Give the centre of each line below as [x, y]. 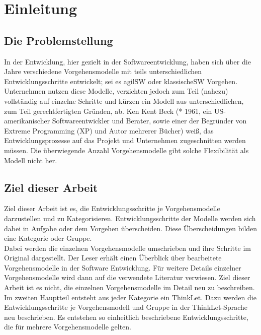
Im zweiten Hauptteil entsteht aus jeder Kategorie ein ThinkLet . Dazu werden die [130, 297]
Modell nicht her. [31, 160]
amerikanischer [27, 121]
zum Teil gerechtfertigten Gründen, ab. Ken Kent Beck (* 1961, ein [108, 111]
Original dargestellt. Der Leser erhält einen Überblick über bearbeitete [113, 258]
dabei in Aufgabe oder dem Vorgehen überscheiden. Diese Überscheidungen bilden [131, 228]
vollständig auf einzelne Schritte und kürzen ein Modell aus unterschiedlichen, [124, 100]
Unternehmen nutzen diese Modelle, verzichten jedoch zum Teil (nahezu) [116, 91]
